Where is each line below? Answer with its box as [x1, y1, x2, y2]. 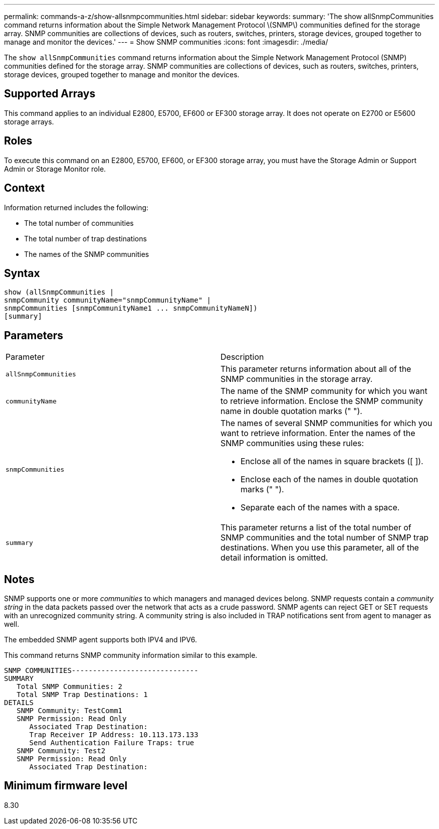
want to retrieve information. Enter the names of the [221, 428, 415, 439]
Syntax [4, 266, 40, 280]
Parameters [4, 329, 63, 342]
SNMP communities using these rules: [221, 438, 364, 449]
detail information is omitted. [221, 552, 328, 563]
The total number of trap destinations [24, 234, 147, 243]
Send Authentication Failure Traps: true [29, 739, 194, 747]
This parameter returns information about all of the [221, 364, 411, 374]
